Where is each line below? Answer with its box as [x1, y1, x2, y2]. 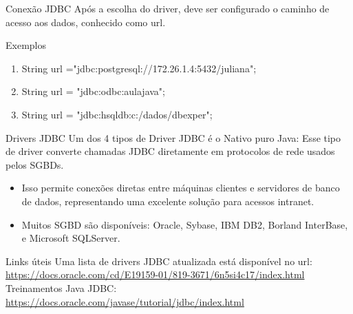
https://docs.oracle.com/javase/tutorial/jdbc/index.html [6, 294, 244, 308]
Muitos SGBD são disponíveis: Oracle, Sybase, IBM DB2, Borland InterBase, [21, 217, 348, 231]
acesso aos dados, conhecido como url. [6, 14, 166, 29]
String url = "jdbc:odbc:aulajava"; [21, 84, 165, 98]
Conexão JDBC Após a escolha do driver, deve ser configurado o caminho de [6, 1, 330, 15]
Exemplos [6, 38, 46, 52]
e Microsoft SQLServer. [21, 231, 120, 245]
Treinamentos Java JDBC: [6, 280, 117, 295]
